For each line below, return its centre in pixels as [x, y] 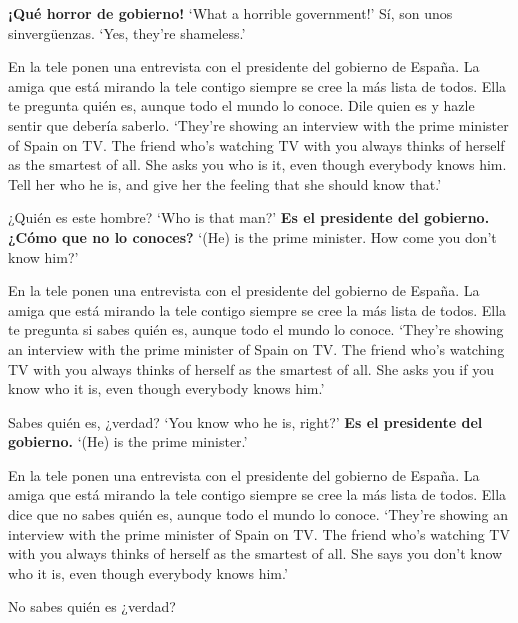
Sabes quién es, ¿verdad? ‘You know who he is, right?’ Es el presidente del [245, 421]
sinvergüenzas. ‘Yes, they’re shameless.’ [127, 32]
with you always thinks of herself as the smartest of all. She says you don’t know [255, 553]
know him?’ [43, 256]
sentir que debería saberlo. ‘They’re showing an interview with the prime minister [258, 124]
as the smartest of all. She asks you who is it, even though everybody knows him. [257, 164]
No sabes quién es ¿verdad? [92, 606]
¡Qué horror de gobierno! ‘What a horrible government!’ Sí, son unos [230, 13]
